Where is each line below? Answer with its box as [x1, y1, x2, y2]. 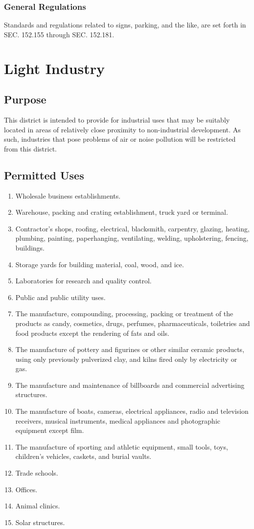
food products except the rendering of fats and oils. [15, 327, 170, 338]
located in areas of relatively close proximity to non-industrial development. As [4, 124, 241, 134]
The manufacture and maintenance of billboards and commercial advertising [15, 379, 245, 390]
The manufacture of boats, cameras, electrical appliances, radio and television [15, 406, 249, 416]
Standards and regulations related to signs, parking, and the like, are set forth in [4, 20, 246, 30]
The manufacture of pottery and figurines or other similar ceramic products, [15, 344, 245, 354]
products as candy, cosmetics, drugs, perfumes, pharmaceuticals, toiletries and [15, 318, 250, 328]
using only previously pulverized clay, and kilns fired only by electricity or [15, 353, 237, 364]
